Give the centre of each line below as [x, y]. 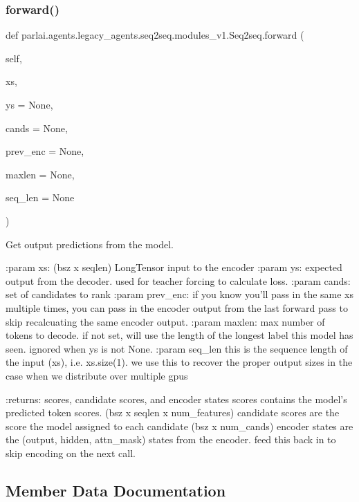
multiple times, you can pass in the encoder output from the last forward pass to [177, 307]
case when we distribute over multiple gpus [97, 375]
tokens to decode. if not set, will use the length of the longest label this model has [179, 335]
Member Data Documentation [116, 490]
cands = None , [37, 128]
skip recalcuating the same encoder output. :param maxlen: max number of [165, 321]
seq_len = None [40, 197]
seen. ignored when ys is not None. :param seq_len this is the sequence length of [177, 348]
